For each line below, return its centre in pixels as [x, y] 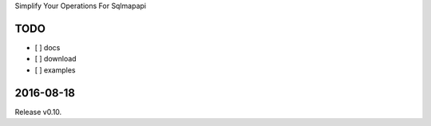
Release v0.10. [38, 112]
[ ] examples [55, 70]
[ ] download [55, 59]
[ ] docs [47, 47]
